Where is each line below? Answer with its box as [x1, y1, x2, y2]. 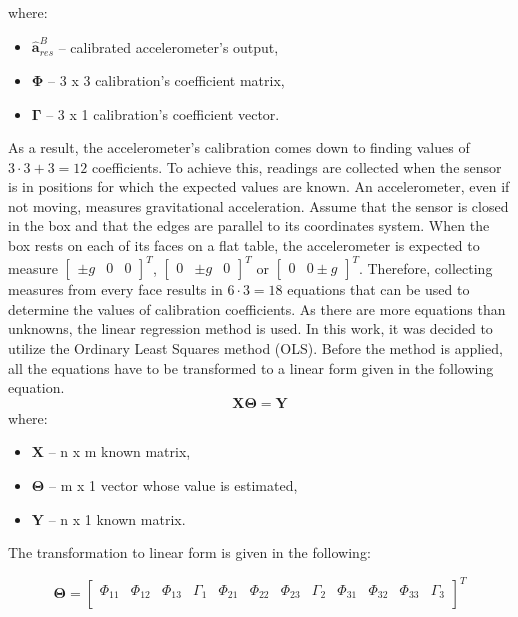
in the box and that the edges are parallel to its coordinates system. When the [8, 215, 490, 236]
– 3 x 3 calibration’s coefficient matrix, [48, 69, 285, 90]
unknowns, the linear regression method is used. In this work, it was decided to [8, 318, 493, 339]
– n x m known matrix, [48, 441, 191, 462]
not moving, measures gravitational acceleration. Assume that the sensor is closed [8, 195, 509, 216]
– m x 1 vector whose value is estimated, [48, 474, 298, 495]
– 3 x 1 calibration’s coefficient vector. [46, 103, 280, 124]
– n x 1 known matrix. [48, 508, 186, 529]
